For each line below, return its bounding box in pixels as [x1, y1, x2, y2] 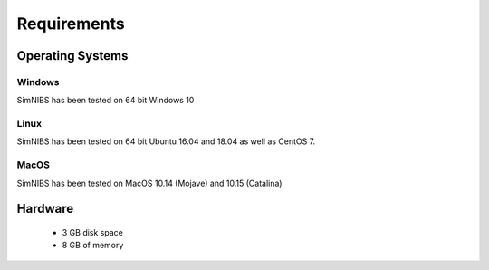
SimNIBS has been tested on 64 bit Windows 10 [16, 95, 195, 106]
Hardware [16, 201, 74, 217]
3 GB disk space [62, 227, 124, 237]
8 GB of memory [62, 240, 124, 251]
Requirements [16, 14, 126, 34]
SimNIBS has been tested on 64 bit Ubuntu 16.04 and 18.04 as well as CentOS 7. [16, 136, 316, 147]
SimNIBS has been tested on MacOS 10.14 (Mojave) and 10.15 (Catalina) [16, 178, 283, 188]
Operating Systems [16, 48, 129, 63]
